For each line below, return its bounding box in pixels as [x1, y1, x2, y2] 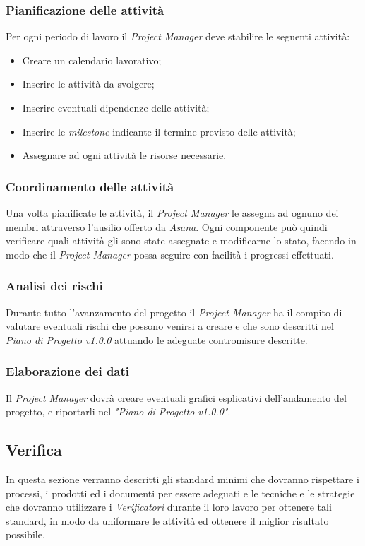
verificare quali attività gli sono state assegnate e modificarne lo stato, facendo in [6, 233, 357, 248]
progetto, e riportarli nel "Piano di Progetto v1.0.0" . [6, 404, 231, 419]
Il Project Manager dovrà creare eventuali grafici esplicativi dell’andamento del [6, 390, 347, 405]
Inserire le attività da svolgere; [22, 76, 155, 91]
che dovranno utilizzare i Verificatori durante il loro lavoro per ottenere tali [6, 499, 332, 514]
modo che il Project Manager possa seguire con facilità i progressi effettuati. [6, 247, 334, 261]
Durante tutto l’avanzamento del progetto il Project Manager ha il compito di [6, 304, 342, 319]
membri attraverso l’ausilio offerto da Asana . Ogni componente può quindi [6, 219, 328, 234]
